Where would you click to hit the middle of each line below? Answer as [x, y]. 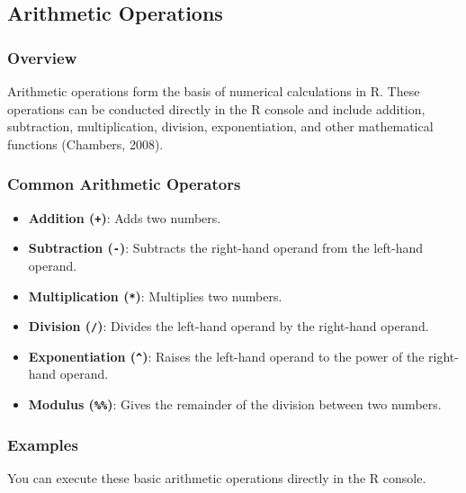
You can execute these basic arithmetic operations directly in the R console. [217, 477]
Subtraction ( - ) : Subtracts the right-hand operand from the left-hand [226, 248]
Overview [42, 57]
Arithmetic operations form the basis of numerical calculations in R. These [214, 91]
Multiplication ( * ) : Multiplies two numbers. [155, 296]
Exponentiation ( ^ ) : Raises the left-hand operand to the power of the [226, 356]
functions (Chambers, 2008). [85, 143]
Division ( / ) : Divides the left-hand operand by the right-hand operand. [229, 326]
